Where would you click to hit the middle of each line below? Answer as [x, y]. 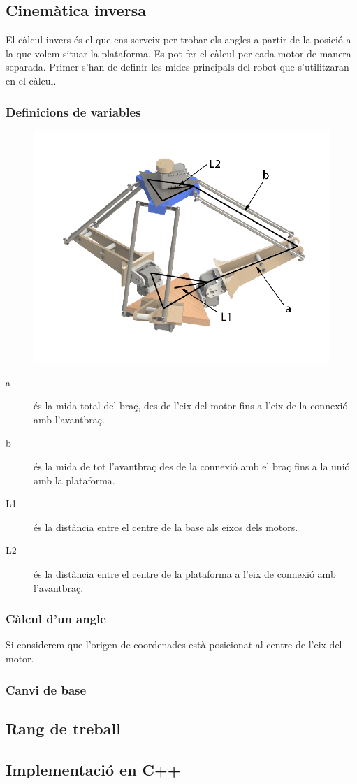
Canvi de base [46, 689]
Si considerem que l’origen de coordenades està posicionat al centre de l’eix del [174, 645]
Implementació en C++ [93, 769]
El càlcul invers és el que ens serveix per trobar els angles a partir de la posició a [178, 39]
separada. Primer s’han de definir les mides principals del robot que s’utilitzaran [177, 67]
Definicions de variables [73, 111]
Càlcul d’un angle [56, 619]
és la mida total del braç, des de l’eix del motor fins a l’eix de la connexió [191, 406]
